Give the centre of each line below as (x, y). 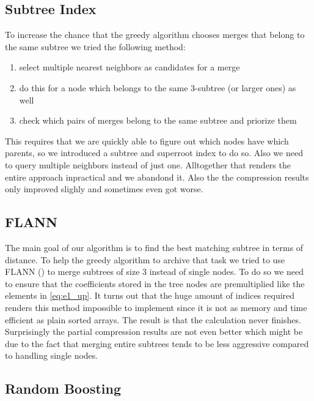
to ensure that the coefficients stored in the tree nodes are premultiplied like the (155, 283)
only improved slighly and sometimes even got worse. (104, 189)
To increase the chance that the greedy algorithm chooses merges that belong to (155, 35)
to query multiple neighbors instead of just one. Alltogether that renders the (148, 164)
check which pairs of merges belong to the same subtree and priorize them (158, 120)
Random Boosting (63, 388)
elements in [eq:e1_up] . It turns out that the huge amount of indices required (150, 295)
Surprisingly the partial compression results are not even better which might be (154, 332)
